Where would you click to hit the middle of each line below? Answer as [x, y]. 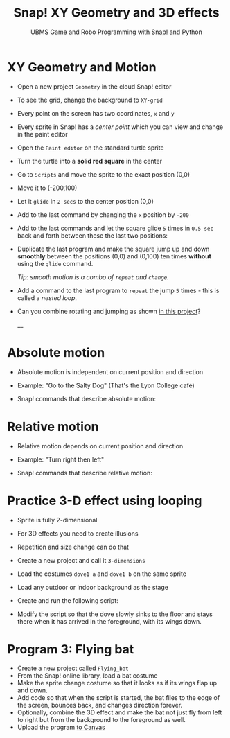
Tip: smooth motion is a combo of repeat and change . [93, 277]
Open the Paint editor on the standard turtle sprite [90, 148]
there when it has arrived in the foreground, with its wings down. [109, 621]
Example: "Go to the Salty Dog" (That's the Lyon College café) [106, 385]
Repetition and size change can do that [73, 547]
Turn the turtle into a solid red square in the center [90, 161]
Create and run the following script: [68, 600]
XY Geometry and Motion [82, 67]
